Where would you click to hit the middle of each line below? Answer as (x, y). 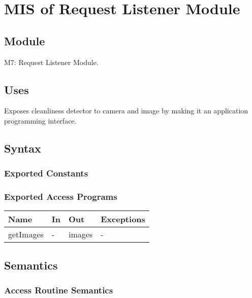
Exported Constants (46, 173)
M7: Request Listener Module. (51, 62)
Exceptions (123, 219)
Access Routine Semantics (59, 290)
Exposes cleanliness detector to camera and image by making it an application (126, 111)
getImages (26, 234)
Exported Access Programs (61, 197)
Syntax (23, 148)
